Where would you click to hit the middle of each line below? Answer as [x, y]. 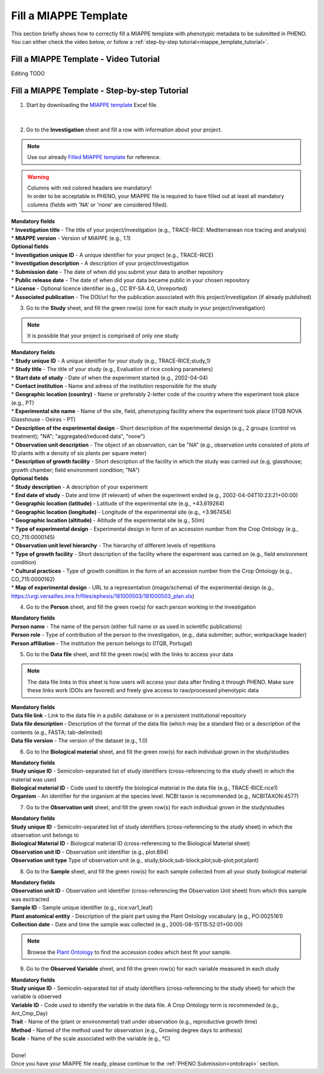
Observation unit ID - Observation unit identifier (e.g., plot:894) [90, 852]
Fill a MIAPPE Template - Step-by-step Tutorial [100, 90]
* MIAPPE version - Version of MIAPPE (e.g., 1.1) [71, 238]
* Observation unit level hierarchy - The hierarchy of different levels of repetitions [113, 546]
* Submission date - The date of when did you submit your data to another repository [117, 272]
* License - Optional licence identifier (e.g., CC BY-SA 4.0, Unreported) [99, 289]
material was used [34, 779]
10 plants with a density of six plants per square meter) [79, 453]
